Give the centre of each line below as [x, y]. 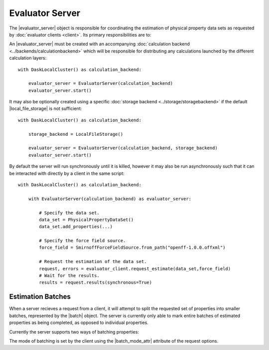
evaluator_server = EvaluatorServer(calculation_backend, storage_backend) [123, 148]
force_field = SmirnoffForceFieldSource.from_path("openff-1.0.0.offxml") [132, 248]
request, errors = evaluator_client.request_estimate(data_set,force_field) [135, 269]
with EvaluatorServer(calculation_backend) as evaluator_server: [110, 199]
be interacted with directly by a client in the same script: [67, 173]
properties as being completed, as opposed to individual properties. [79, 323]
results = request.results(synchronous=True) [95, 283]
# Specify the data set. [69, 213]
